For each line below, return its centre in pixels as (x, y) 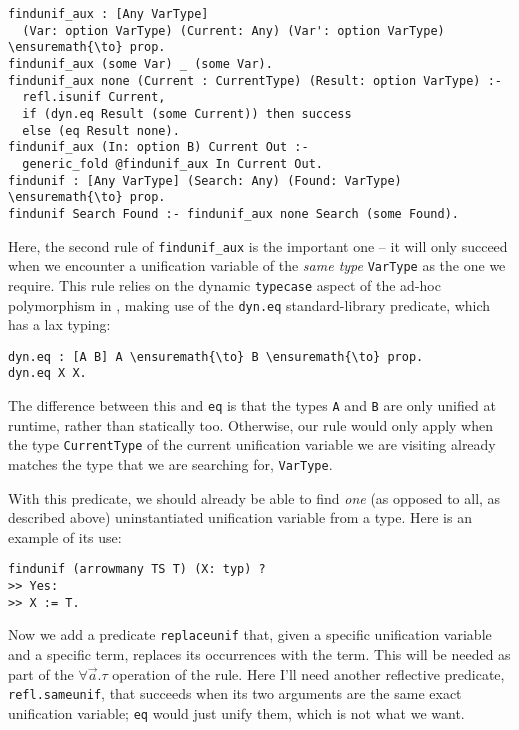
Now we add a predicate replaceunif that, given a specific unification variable (250, 634)
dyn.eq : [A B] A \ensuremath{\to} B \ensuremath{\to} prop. (216, 356)
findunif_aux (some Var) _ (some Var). (140, 63)
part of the (41, 673)
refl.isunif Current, (94, 97)
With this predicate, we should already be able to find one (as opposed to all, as (254, 497)
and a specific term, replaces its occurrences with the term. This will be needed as (259, 654)
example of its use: (65, 536)
